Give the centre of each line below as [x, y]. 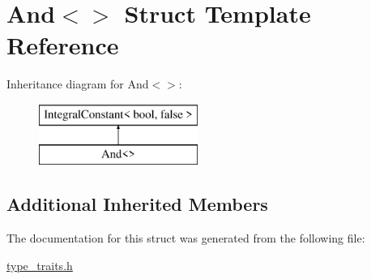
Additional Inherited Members [137, 204]
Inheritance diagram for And [78, 84]
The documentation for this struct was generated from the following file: [186, 238]
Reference [63, 45]
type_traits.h [40, 265]
